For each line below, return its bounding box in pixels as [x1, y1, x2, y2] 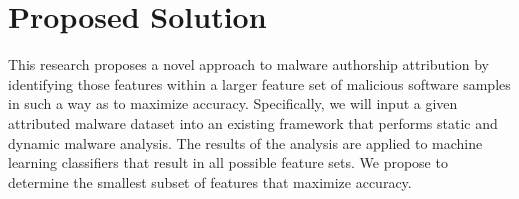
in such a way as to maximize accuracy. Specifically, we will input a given [8, 93, 458, 114]
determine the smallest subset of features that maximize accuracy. [8, 171, 412, 192]
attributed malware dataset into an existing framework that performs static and [8, 112, 498, 133]
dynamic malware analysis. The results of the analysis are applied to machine [8, 132, 483, 153]
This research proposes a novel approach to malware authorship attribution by [8, 54, 489, 75]
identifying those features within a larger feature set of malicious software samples [8, 73, 511, 94]
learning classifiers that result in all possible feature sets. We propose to [8, 152, 448, 173]
